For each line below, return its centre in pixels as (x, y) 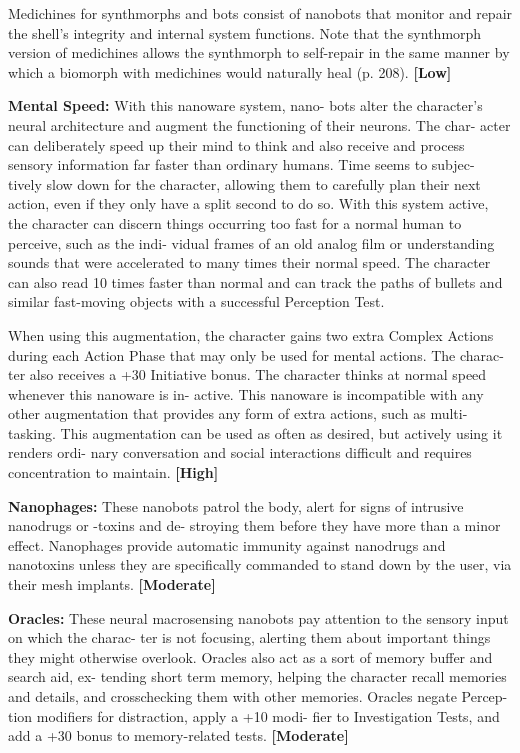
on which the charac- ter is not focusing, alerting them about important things (249, 637)
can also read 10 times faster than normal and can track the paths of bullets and (255, 281)
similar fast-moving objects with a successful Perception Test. (196, 301)
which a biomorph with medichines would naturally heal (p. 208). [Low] (230, 71)
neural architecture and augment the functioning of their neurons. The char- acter (259, 124)
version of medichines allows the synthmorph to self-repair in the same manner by (259, 52)
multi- (449, 413)
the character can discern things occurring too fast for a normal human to (235, 222)
